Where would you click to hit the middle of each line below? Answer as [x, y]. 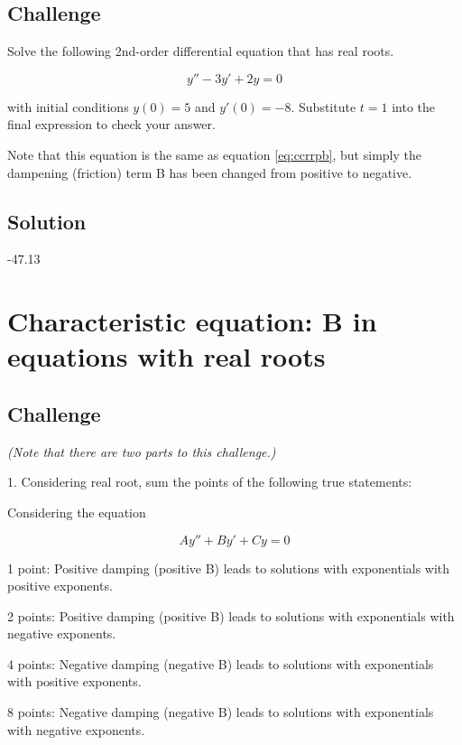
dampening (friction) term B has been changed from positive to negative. [210, 172]
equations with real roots [166, 356]
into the [414, 106]
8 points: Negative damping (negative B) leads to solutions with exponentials [221, 712]
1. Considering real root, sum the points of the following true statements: [210, 482]
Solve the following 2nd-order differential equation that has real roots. [201, 51]
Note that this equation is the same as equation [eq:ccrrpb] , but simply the [214, 154]
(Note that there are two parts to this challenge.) [142, 451]
